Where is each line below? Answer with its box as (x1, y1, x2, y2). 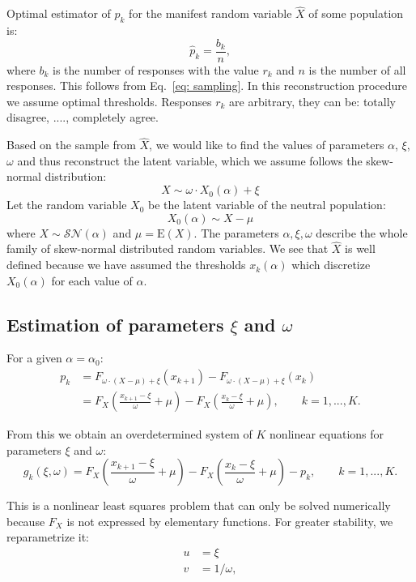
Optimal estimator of (6, 5, 111, 22)
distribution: (45, 168, 107, 185)
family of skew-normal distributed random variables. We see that (6, 240, 329, 257)
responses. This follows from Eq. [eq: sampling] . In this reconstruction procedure (6, 77, 407, 94)
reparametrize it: (6, 529, 90, 546)
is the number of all (308, 61, 406, 78)
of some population (308, 5, 404, 22)
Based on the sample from (6, 136, 136, 153)
